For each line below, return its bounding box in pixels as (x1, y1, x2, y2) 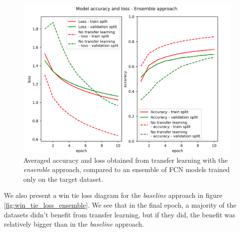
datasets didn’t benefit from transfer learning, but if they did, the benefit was (4, 209, 236, 219)
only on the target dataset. (23, 174, 103, 184)
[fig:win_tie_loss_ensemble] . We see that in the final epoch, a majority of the (4, 199, 237, 210)
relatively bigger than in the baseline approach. (4, 219, 144, 229)
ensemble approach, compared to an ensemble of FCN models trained (23, 164, 230, 174)
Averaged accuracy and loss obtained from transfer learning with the (23, 155, 228, 165)
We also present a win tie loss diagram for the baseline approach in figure (4, 190, 222, 200)
